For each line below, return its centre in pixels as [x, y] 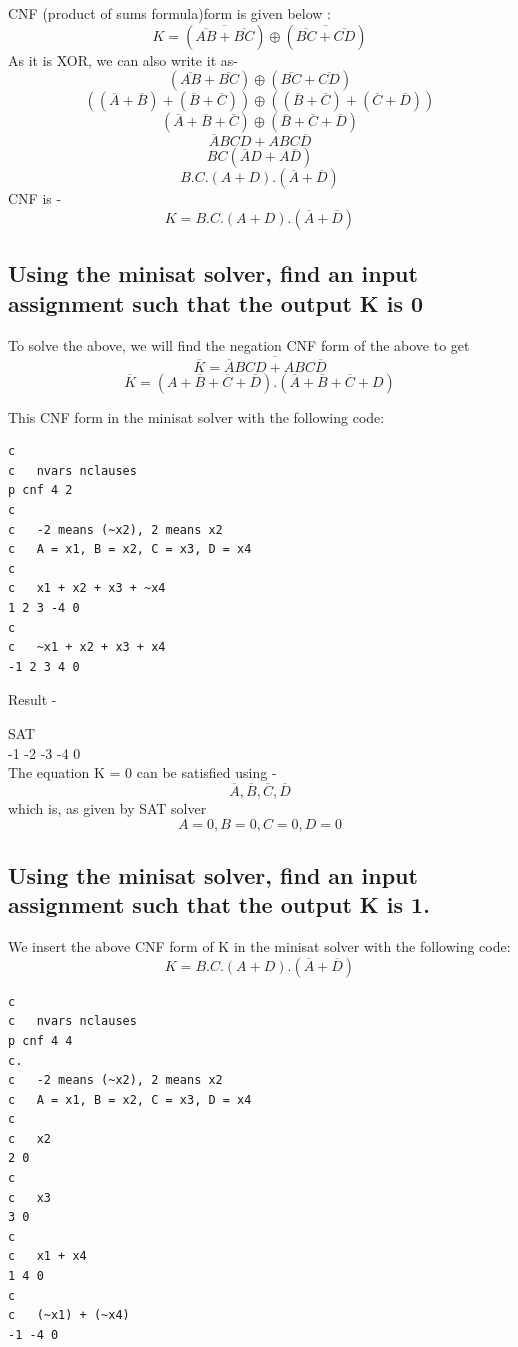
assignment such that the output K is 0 [216, 302]
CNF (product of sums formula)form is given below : [169, 13]
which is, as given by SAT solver [107, 807]
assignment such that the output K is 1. [219, 904]
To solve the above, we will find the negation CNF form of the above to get [239, 344]
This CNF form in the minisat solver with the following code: [196, 416]
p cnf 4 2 [40, 490]
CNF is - [35, 198]
